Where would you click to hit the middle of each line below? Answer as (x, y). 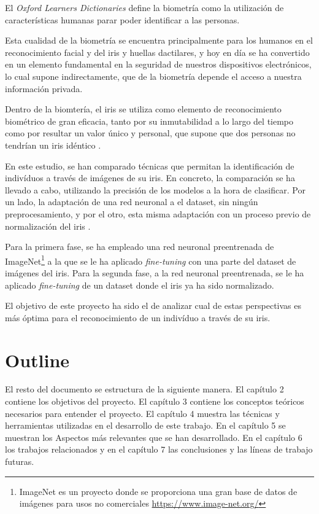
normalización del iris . (48, 226)
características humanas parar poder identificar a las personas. (122, 19)
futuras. (20, 461)
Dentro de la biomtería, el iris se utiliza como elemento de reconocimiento (143, 109)
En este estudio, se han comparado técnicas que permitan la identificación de (150, 165)
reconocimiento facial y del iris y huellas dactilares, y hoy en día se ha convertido (157, 52)
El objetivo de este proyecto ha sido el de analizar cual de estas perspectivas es (153, 306)
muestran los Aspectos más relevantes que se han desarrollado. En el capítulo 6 (154, 437)
